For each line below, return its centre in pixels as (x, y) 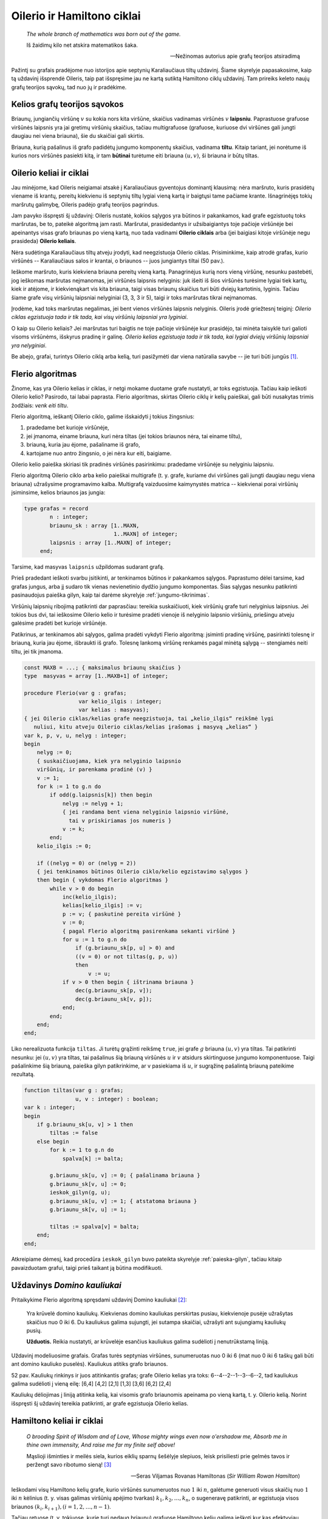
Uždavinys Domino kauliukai (66, 1285)
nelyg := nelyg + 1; (93, 803)
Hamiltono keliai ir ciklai (57, 1421)
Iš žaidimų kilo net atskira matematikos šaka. (82, 45)
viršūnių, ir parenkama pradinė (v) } (94, 770)
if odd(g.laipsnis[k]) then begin (101, 795)
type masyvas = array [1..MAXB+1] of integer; (96, 676)
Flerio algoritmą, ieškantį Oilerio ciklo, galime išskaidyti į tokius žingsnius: (103, 416)
